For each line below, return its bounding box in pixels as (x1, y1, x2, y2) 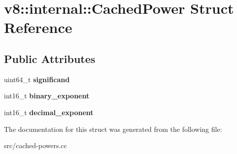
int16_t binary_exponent (4, 91, 90, 101)
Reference (4, 17, 72, 37)
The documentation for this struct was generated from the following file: (4, 123, 222, 134)
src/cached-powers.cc (4, 140, 67, 151)
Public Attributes (4, 51, 96, 66)
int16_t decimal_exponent (4, 107, 94, 117)
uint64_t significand (4, 74, 70, 84)
